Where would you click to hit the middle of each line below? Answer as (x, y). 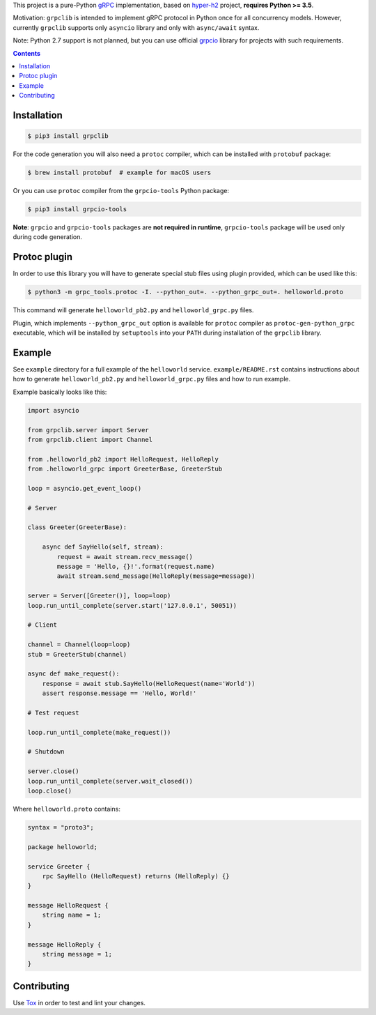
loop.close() (50, 791)
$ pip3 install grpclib (68, 136)
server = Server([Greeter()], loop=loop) (99, 596)
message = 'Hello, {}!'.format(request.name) (136, 567)
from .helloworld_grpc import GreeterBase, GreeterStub (125, 469)
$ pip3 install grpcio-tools (77, 209)
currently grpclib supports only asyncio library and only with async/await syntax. (136, 27)
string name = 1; (72, 915)
